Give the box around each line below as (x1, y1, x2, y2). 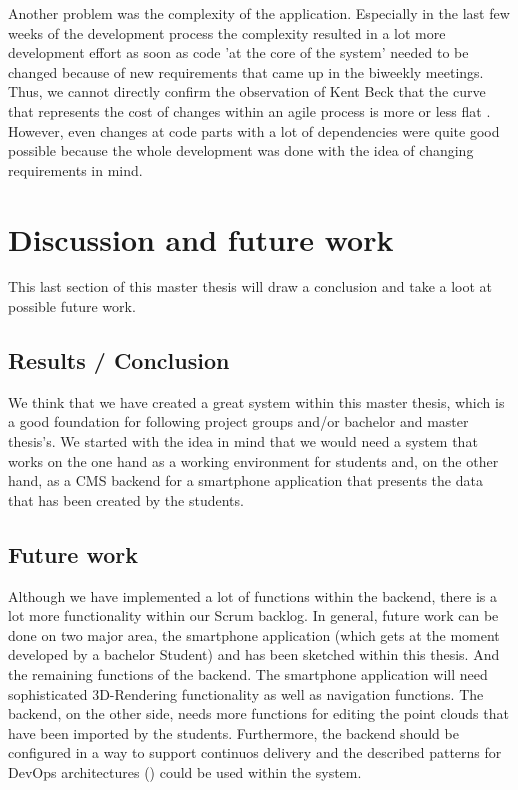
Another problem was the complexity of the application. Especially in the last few (8, 3, 510, 23)
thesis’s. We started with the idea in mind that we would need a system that (8, 431, 478, 452)
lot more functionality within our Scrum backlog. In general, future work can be (8, 605, 499, 626)
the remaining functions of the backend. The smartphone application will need (8, 664, 488, 684)
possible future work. (8, 296, 136, 317)
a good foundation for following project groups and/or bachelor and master (8, 411, 469, 432)
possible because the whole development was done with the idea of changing (8, 140, 474, 161)
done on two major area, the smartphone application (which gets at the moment (8, 624, 500, 645)
